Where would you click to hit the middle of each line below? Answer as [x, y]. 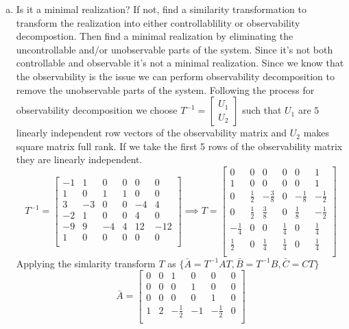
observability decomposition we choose [97, 110]
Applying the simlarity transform [86, 263]
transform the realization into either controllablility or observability [158, 22]
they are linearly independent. [79, 159]
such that [262, 110]
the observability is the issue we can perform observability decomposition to [175, 76]
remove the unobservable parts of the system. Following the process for [165, 89]
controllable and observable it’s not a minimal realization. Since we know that [180, 63]
